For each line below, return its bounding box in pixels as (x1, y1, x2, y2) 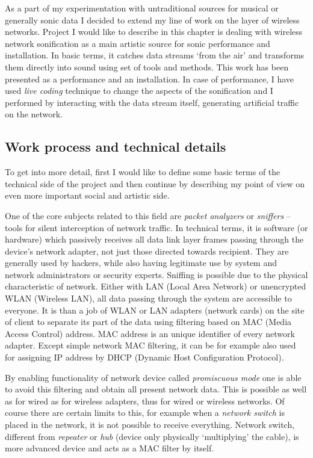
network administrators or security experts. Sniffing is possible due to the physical (5, 268, 308, 280)
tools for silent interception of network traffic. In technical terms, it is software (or (5, 221, 308, 234)
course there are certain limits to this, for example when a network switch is (5, 406, 285, 419)
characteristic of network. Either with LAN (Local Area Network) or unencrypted (5, 280, 306, 292)
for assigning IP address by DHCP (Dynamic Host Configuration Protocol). (5, 351, 284, 364)
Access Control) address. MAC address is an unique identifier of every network (5, 327, 295, 339)
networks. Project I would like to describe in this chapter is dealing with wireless (5, 25, 303, 38)
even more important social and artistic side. (5, 189, 170, 202)
